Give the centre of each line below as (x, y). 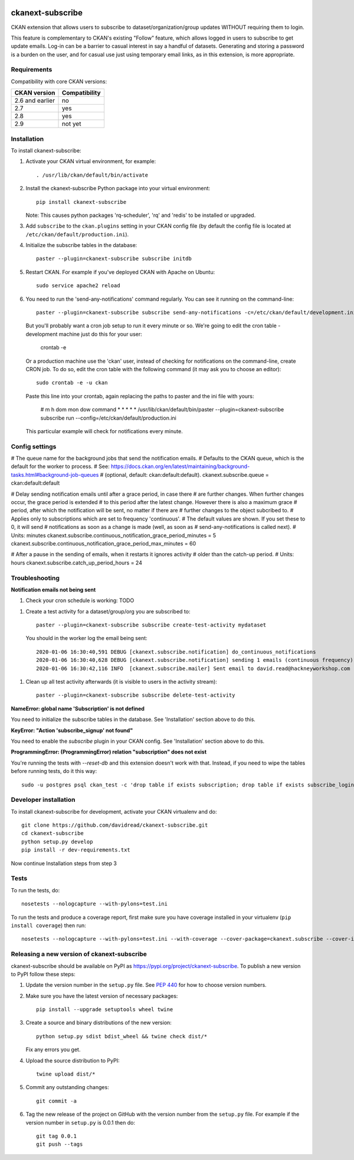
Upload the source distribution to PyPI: (73, 1060)
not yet (71, 124)
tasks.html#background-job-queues (55, 475)
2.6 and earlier (35, 100)
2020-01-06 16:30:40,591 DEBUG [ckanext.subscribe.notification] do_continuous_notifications (176, 652)
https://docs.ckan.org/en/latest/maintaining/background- (180, 466)
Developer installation (43, 800)
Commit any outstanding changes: (67, 1087)
